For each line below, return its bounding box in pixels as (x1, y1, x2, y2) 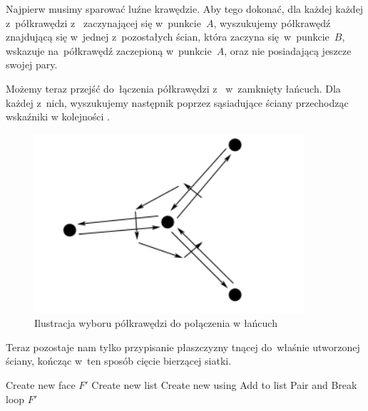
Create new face (6, 378, 76, 392)
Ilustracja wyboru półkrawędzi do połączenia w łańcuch (34, 316, 277, 331)
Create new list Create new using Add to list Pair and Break (91, 378, 357, 392)
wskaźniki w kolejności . (6, 109, 110, 124)
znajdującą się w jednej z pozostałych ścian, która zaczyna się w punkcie (6, 29, 329, 44)
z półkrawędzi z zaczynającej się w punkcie (6, 15, 201, 30)
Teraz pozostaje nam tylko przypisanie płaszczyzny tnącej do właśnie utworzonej (6, 339, 360, 354)
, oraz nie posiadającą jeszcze (224, 43, 352, 58)
